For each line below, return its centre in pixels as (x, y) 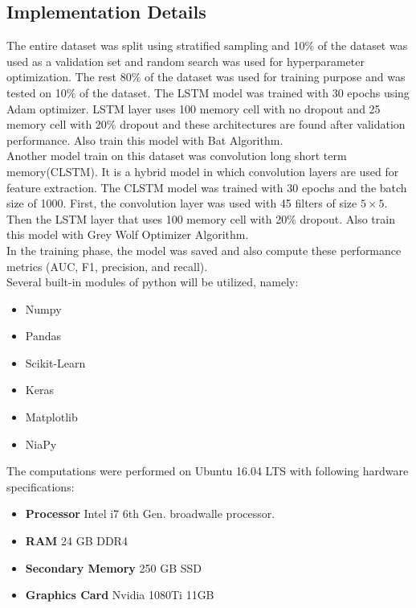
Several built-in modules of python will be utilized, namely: (153, 282)
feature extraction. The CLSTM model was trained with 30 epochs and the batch (207, 187)
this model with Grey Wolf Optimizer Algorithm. (128, 234)
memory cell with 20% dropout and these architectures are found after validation (206, 124)
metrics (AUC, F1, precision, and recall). (107, 266)
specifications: (41, 486)
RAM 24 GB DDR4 (76, 541)
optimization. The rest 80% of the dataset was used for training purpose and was (206, 77)
